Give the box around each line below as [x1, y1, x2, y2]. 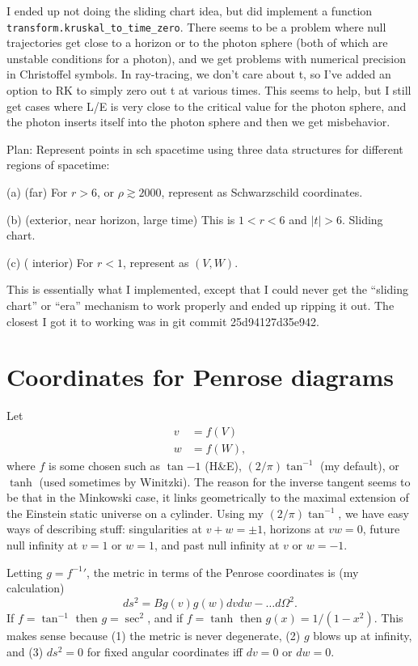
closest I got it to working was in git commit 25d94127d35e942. [6, 312, 319, 329]
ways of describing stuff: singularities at [6, 520, 202, 537]
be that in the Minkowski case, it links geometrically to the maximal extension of [6, 489, 409, 506]
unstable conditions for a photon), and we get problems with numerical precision [6, 49, 406, 66]
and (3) [6, 643, 44, 660]
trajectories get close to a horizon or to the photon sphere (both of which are [6, 34, 388, 51]
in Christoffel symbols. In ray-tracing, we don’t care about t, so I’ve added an [6, 66, 391, 83]
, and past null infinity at [154, 536, 280, 553]
